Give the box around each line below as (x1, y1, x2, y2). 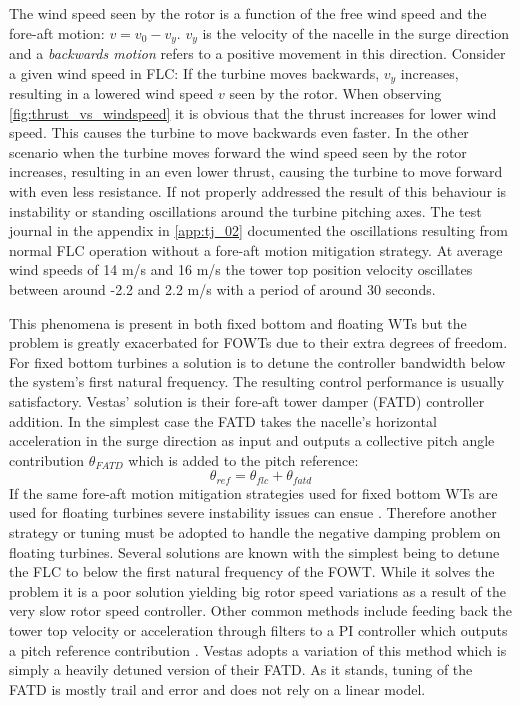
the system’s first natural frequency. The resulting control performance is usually (9, 371, 505, 392)
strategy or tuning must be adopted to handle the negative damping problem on (9, 522, 501, 543)
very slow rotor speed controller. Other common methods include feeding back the (9, 600, 512, 621)
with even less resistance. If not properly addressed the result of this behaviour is (9, 181, 507, 202)
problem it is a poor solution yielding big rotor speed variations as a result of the (9, 580, 506, 601)
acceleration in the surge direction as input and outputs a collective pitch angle (9, 430, 495, 451)
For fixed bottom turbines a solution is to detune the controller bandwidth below (9, 351, 506, 372)
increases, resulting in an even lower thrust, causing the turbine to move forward (9, 161, 503, 182)
